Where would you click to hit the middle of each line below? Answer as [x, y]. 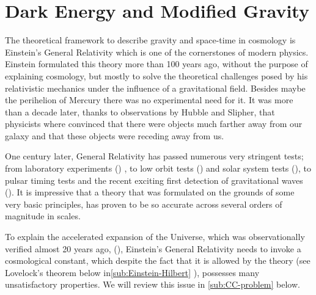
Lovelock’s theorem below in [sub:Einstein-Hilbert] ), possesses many [132, 272]
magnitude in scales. [43, 216]
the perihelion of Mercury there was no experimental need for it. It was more [149, 100]
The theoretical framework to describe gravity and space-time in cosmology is [150, 40]
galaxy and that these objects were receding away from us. [115, 135]
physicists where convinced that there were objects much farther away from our [154, 124]
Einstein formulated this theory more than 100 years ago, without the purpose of [156, 64]
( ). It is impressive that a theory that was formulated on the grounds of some [150, 192]
